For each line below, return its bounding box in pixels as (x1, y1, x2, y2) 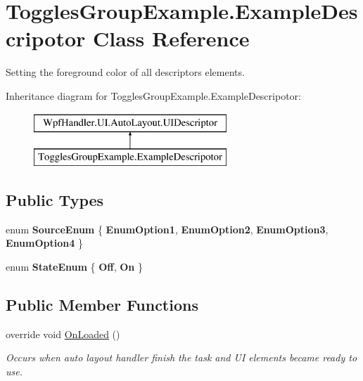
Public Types (6, 189, 104, 211)
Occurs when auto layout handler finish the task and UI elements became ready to (6, 350, 357, 365)
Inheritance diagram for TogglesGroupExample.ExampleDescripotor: (6, 88, 301, 103)
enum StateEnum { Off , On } (6, 259, 143, 274)
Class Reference (93, 24, 250, 53)
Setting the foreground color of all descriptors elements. (6, 65, 245, 79)
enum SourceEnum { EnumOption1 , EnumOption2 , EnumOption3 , (6, 221, 329, 236)
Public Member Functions (6, 294, 198, 316)
